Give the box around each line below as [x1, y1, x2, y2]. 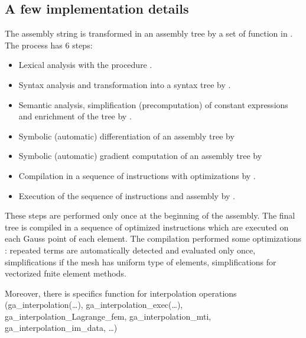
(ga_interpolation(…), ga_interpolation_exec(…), [5, 298, 183, 311]
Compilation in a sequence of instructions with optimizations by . [18, 169, 256, 181]
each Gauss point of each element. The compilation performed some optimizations [5, 232, 302, 245]
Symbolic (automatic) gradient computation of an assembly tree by [18, 149, 262, 162]
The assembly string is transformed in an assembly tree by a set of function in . [5, 27, 293, 40]
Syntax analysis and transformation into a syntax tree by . [18, 78, 231, 90]
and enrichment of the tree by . [18, 110, 132, 122]
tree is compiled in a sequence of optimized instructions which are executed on [5, 220, 289, 233]
